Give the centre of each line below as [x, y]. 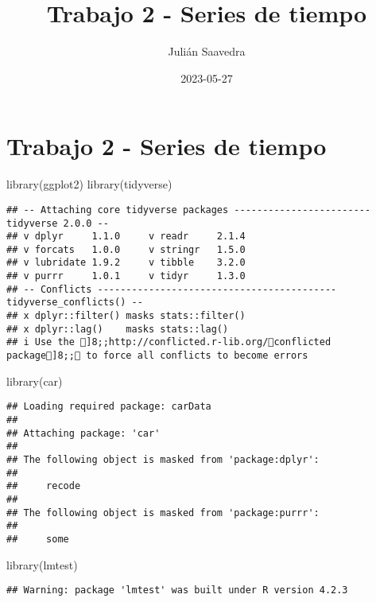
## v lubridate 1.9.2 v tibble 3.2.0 [126, 263]
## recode [44, 486]
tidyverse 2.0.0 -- [58, 223]
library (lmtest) [42, 564]
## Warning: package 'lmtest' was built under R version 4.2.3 [177, 590]
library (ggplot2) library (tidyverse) [89, 184]
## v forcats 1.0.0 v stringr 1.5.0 [126, 249]
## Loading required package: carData [109, 407]
